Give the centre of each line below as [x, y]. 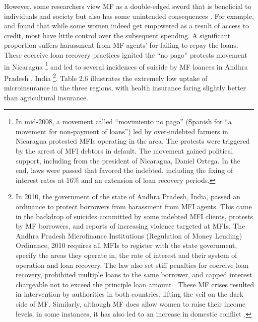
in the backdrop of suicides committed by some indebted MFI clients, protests [134, 216]
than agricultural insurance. [46, 97]
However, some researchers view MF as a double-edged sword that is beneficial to [128, 6]
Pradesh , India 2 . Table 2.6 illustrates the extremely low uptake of [106, 77]
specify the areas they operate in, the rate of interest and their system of [126, 255]
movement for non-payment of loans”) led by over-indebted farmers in [122, 131]
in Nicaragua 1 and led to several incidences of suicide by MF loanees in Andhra [126, 66]
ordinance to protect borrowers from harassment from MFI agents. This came [134, 206]
